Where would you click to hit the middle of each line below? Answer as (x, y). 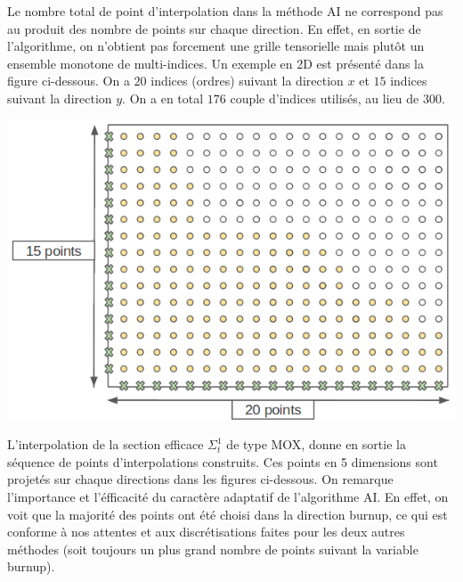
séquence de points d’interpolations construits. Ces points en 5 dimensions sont (223, 461)
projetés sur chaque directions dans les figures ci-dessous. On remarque (200, 479)
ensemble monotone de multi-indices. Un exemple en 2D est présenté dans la (215, 63)
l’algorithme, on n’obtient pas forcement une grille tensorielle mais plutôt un (216, 46)
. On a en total (163, 98)
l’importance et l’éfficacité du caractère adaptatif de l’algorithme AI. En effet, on (228, 496)
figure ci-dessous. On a (69, 81)
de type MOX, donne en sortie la (316, 444)
